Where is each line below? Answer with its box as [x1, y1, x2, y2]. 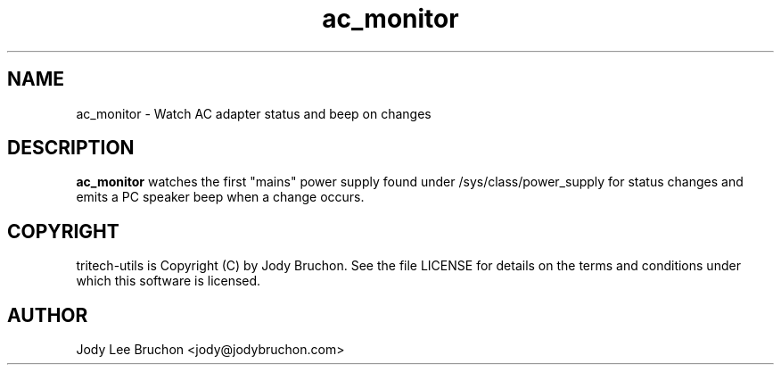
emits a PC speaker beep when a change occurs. [76, 189, 365, 205]
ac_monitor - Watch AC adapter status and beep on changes [76, 105, 432, 121]
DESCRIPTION [7, 136, 135, 160]
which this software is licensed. [76, 273, 261, 289]
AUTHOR [7, 303, 88, 327]
